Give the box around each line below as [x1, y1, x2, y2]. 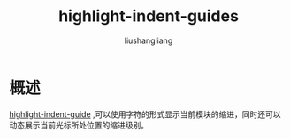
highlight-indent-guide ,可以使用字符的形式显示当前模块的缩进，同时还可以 [9, 108, 281, 120]
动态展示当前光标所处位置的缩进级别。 [9, 120, 149, 130]
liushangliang [124, 35, 173, 46]
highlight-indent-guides [58, 6, 239, 26]
